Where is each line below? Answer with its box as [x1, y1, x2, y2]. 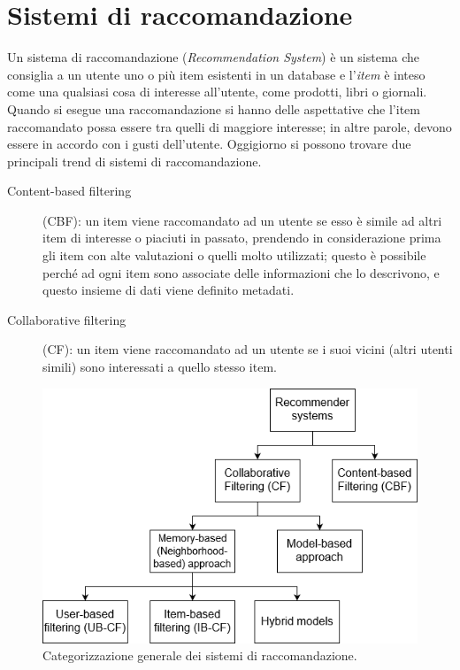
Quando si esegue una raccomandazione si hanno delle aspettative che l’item [7, 99, 420, 118]
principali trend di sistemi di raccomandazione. [7, 151, 262, 170]
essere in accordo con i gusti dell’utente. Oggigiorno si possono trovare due [7, 135, 411, 153]
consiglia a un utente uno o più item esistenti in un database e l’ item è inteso [7, 65, 425, 83]
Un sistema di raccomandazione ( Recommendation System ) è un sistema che [7, 48, 420, 66]
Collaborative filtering [7, 310, 126, 328]
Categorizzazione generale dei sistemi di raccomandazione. [42, 646, 357, 665]
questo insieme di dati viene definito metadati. [42, 281, 295, 299]
